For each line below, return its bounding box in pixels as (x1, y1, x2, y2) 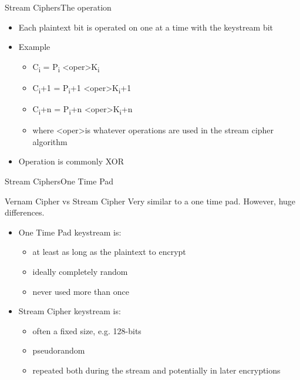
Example (18, 41, 50, 53)
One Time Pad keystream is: (18, 226, 122, 238)
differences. (5, 206, 45, 218)
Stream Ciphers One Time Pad (5, 174, 114, 187)
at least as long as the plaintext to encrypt (32, 246, 186, 258)
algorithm (32, 135, 68, 147)
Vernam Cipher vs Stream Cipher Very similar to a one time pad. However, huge (5, 194, 296, 207)
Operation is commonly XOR (18, 155, 124, 167)
